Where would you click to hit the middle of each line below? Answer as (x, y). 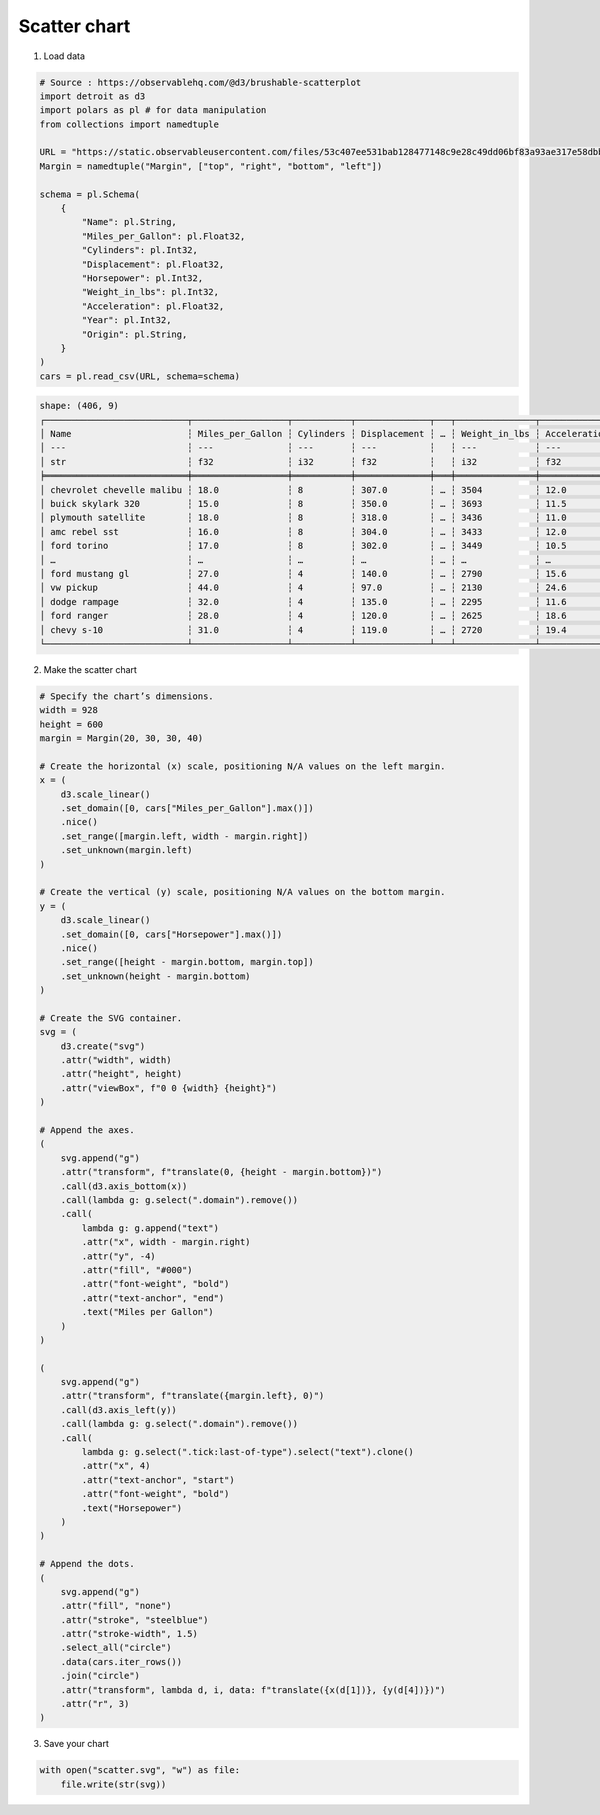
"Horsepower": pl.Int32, (142, 278)
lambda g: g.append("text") (150, 1228)
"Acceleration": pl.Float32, (153, 306)
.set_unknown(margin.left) (127, 850)
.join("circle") (100, 1676)
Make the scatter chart (90, 669)
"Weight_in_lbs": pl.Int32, (150, 292)
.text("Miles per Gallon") (147, 1312)
